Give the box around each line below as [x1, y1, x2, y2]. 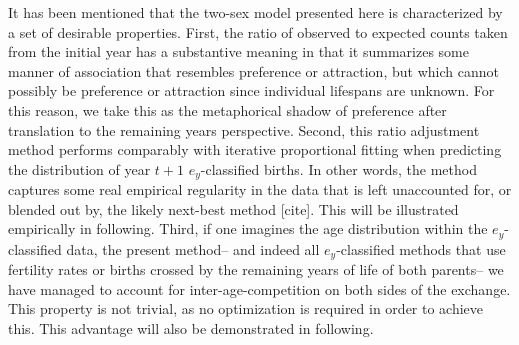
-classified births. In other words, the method [200, 158, 477, 179]
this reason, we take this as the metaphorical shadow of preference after [8, 99, 447, 120]
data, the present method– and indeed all [66, 238, 320, 259]
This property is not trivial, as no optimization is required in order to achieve [8, 298, 484, 319]
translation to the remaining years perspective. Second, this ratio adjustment [8, 119, 480, 140]
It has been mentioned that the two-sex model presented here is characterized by [8, 2, 503, 22]
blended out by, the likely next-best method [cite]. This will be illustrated [8, 198, 459, 219]
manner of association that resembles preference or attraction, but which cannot [8, 60, 499, 81]
